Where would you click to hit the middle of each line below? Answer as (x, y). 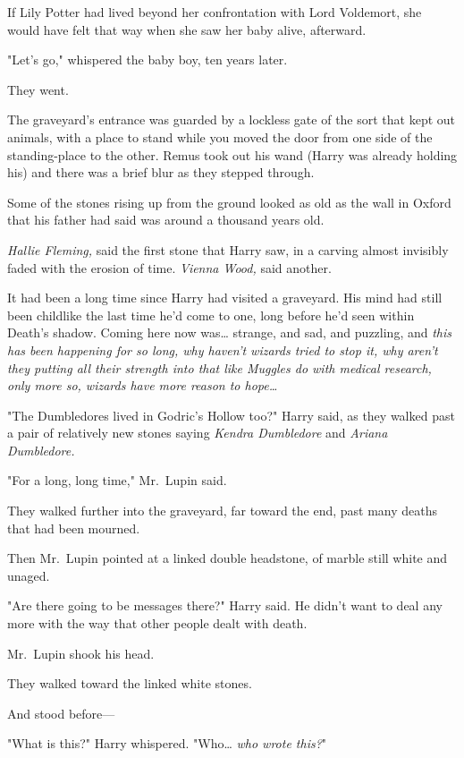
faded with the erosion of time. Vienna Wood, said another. (169, 267)
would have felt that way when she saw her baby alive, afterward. (187, 29)
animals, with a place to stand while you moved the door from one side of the (220, 136)
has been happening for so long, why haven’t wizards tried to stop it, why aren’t (223, 349)
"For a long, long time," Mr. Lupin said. (117, 480)
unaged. (29, 575)
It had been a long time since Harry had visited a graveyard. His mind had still (225, 298)
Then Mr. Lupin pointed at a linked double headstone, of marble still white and (228, 558)
